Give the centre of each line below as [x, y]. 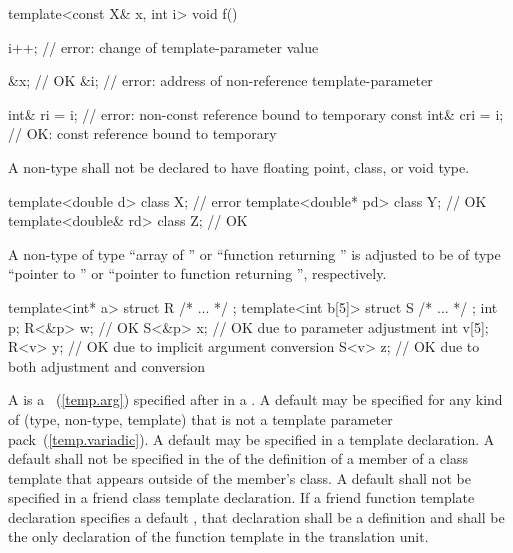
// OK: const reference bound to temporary [142, 133]
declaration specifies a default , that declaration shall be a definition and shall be [256, 516]
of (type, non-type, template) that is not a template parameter [200, 418]
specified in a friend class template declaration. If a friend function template [241, 497]
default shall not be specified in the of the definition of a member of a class [238, 458]
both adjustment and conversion [106, 365]
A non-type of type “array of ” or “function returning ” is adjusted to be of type [254, 253]
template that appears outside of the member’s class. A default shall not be [239, 477]
